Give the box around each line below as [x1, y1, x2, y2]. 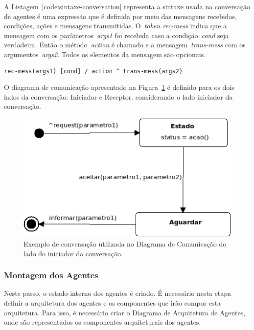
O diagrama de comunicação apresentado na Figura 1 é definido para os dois [4, 82, 234, 92]
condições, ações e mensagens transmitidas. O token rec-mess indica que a [4, 21, 227, 31]
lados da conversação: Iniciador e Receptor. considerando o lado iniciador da [4, 91, 233, 102]
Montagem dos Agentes [4, 269, 98, 281]
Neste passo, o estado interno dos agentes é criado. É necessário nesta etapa [4, 288, 231, 298]
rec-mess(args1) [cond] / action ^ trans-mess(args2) [4, 67, 183, 75]
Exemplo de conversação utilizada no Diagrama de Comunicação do [23, 239, 227, 249]
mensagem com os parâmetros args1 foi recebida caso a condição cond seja [4, 30, 229, 40]
